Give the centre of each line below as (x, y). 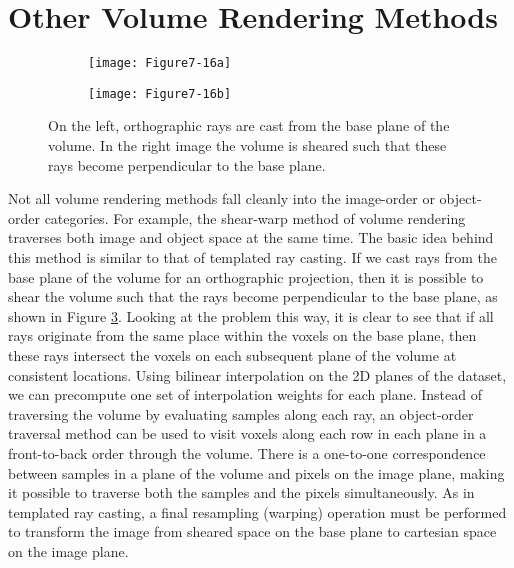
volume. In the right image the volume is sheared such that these (247, 145)
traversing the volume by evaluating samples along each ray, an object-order (241, 413)
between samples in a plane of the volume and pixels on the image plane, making (256, 472)
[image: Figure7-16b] (160, 93)
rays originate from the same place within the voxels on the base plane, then (242, 335)
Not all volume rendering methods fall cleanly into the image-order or (221, 198)
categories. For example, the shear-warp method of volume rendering (255, 217)
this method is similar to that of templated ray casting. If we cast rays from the (253, 257)
